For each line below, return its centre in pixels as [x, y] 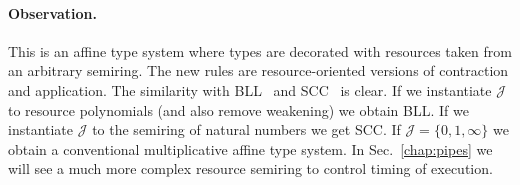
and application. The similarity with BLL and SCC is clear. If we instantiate [250, 89]
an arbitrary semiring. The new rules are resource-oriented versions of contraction [258, 70]
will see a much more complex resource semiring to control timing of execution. [250, 168]
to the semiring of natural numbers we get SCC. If [246, 129]
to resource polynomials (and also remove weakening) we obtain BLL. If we [238, 109]
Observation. [53, 12]
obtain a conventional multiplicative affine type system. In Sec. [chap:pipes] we [250, 148]
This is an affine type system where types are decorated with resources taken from [260, 50]
